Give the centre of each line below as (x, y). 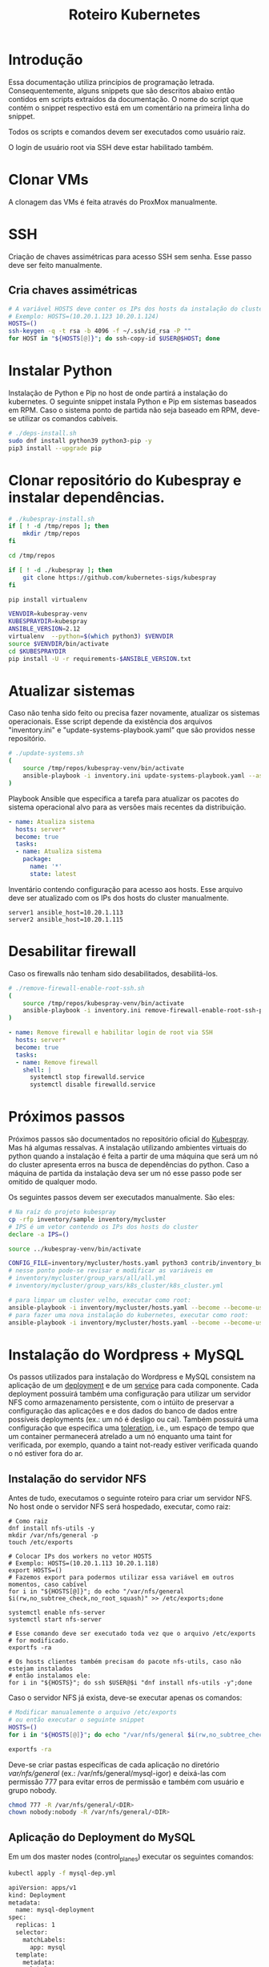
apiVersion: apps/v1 (43, 1888)
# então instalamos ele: (50, 1676)
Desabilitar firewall (72, 951)
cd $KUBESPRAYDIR (37, 651)
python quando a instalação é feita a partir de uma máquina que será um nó (133, 1156)
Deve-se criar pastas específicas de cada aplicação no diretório (114, 1764)
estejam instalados (41, 1669)
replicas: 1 (36, 1925)
